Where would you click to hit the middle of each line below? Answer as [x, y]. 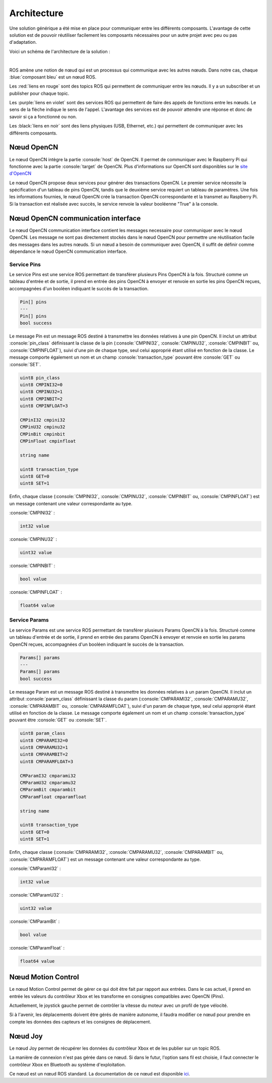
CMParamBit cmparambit [48, 790]
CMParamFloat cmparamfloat [53, 797]
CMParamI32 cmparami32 [48, 775]
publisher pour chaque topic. [39, 93]
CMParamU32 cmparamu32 [48, 783]
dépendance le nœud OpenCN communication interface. [68, 251]
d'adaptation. [23, 42]
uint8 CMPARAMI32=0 [44, 740]
